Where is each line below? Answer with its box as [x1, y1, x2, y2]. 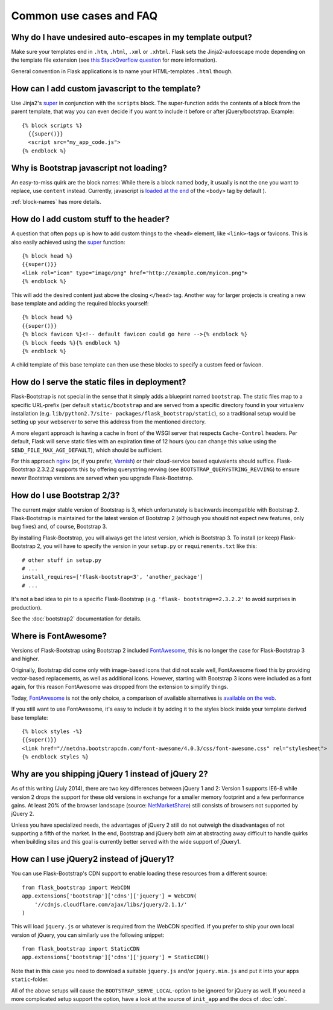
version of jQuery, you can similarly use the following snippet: [11, 931, 165, 939]
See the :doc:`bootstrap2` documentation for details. [11, 615, 142, 622]
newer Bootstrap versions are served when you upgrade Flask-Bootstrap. [11, 474, 194, 481]
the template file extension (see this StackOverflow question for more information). [11, 56, 217, 64]
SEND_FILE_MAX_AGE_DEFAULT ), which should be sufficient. [11, 446, 163, 454]
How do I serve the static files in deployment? [11, 377, 186, 387]
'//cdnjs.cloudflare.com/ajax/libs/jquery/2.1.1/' [34, 901, 188, 908]
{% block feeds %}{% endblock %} [22, 339, 121, 346]
